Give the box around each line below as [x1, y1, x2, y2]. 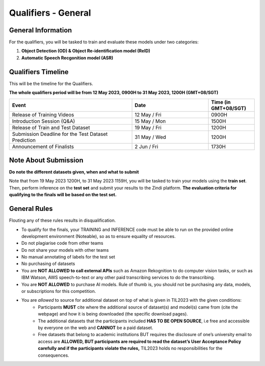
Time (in [211, 99, 231, 105]
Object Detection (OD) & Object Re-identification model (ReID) [21, 48, 151, 54]
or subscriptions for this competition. [21, 288, 96, 294]
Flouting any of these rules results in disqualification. [9, 217, 116, 223]
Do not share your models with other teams [21, 247, 109, 253]
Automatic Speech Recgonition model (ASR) [21, 54, 113, 61]
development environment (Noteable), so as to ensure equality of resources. [21, 233, 176, 239]
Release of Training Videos [12, 111, 75, 118]
